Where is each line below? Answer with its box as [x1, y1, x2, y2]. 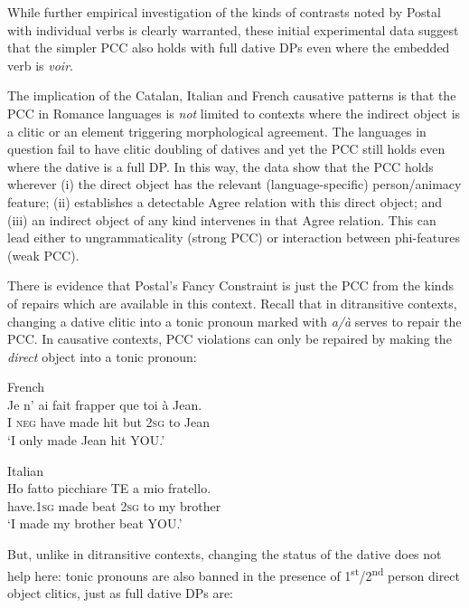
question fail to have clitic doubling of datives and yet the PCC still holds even [7, 139, 446, 158]
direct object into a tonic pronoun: [7, 347, 197, 366]
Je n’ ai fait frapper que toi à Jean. [7, 394, 202, 413]
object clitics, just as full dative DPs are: [7, 583, 234, 602]
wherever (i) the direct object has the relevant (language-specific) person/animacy [7, 175, 462, 194]
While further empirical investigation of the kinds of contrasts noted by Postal [7, 3, 441, 21]
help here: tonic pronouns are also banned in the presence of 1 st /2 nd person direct [7, 563, 460, 584]
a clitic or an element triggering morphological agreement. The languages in [7, 121, 427, 140]
